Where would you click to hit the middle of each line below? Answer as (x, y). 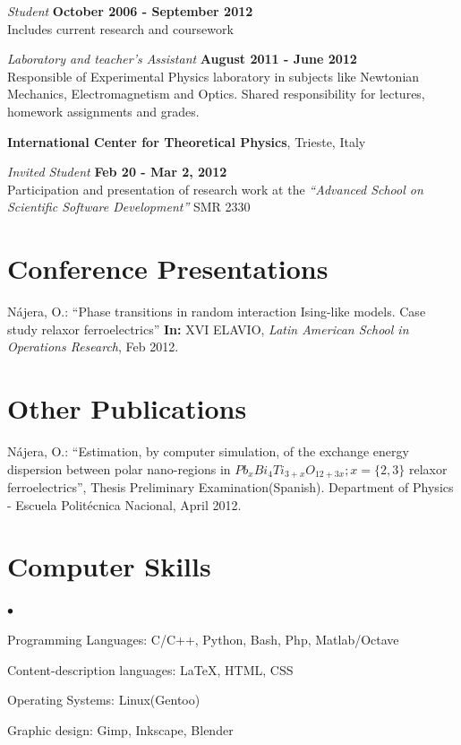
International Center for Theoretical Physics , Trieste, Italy (187, 141)
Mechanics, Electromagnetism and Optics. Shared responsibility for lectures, (216, 94)
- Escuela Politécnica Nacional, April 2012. (124, 504)
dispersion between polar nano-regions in (119, 468)
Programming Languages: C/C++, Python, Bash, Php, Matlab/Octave (203, 639)
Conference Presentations (168, 269)
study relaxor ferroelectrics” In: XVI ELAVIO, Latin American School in (208, 329)
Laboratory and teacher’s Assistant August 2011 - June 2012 (182, 59)
